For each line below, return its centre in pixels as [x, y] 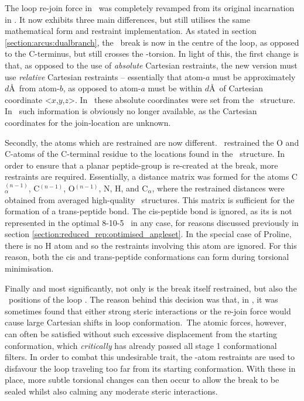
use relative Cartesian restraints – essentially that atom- [105, 76]
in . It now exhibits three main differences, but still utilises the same [127, 19]
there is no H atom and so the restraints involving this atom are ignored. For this [151, 245]
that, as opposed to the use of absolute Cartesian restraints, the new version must [151, 65]
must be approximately [254, 76]
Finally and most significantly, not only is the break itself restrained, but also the [151, 288]
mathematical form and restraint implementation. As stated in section [131, 31]
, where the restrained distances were [218, 188]
